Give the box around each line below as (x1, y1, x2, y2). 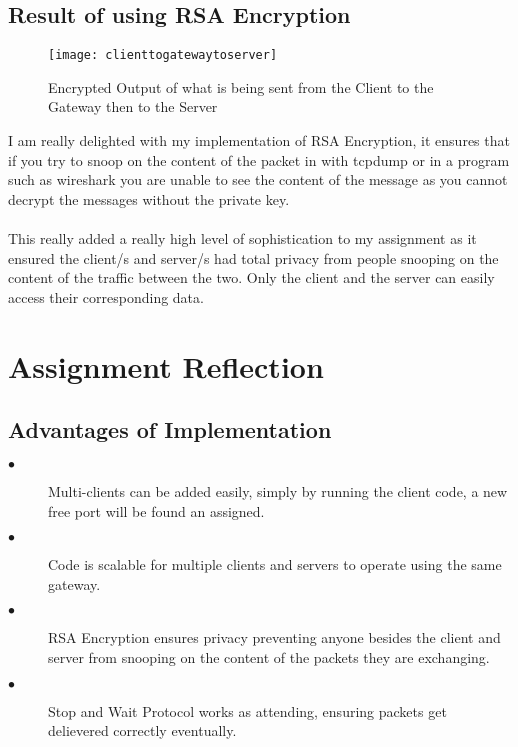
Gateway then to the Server (48, 96, 218, 117)
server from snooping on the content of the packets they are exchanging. (48, 646, 490, 667)
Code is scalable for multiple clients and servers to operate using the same (48, 554, 502, 575)
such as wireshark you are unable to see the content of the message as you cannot (8, 169, 508, 190)
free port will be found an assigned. (48, 500, 265, 521)
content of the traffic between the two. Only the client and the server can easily (8, 267, 495, 288)
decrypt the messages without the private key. (8, 188, 290, 209)
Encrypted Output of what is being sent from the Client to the (48, 76, 434, 97)
